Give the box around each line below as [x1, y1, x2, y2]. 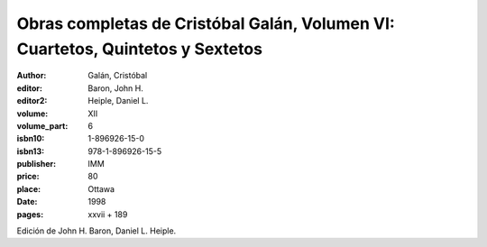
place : [16, 183, 41, 194]
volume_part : [16, 120, 69, 131]
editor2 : [16, 96, 48, 106]
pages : [16, 208, 44, 220]
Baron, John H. [87, 82, 144, 94]
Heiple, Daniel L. [87, 96, 149, 106]
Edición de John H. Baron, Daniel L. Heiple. [16, 225, 177, 236]
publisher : [16, 159, 57, 169]
